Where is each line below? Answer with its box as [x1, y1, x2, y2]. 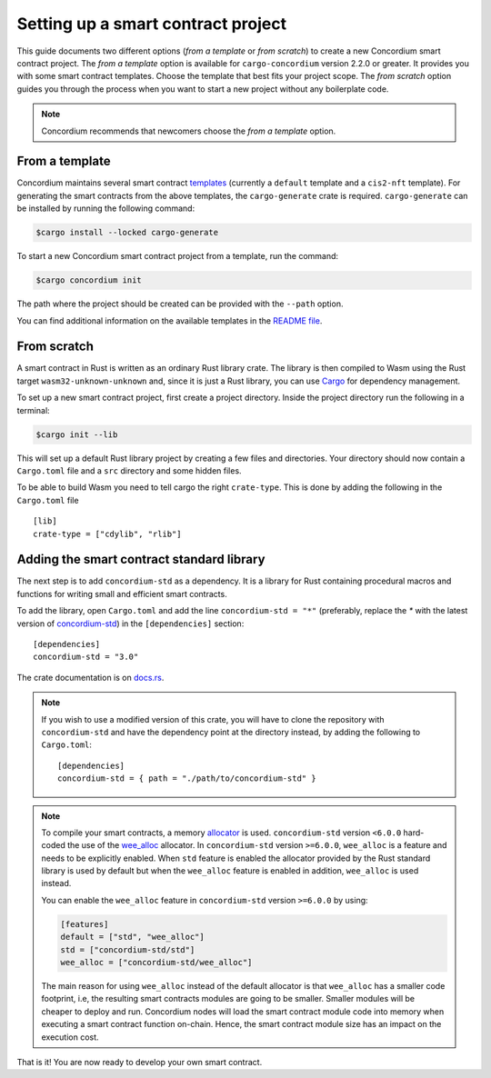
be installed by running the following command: [16, 203, 195, 214]
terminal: [16, 404, 50, 415]
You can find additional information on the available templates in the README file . [16, 314, 323, 326]
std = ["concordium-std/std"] [60, 944, 195, 954]
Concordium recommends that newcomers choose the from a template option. [41, 125, 336, 136]
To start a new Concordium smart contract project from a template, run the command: [16, 251, 339, 262]
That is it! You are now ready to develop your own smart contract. [16, 1056, 263, 1067]
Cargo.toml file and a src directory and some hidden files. [16, 464, 242, 476]
